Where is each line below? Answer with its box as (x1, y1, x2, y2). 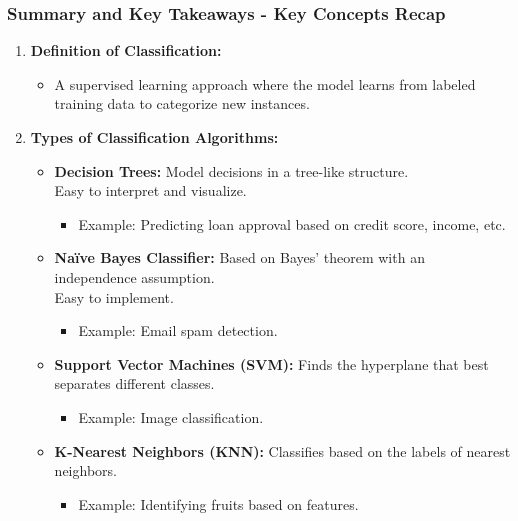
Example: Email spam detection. (78, 320, 278, 341)
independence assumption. (54, 266, 215, 287)
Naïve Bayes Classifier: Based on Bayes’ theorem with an (54, 247, 425, 268)
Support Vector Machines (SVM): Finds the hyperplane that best (54, 353, 489, 374)
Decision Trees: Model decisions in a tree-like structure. (54, 160, 409, 181)
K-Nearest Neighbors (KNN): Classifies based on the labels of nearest (54, 440, 511, 461)
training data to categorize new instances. (54, 93, 310, 114)
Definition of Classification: (30, 40, 222, 61)
